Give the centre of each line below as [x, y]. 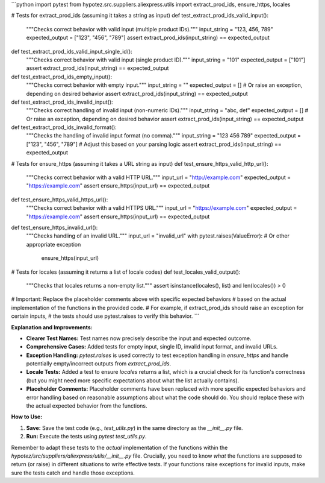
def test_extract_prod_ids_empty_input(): [62, 77]
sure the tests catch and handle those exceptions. [73, 473]
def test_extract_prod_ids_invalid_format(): [64, 127]
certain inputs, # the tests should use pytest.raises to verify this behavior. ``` [105, 316]
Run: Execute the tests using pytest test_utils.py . [86, 437]
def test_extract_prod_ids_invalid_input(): [62, 102]
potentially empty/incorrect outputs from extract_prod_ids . [99, 364]
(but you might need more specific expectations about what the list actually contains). [133, 380]
